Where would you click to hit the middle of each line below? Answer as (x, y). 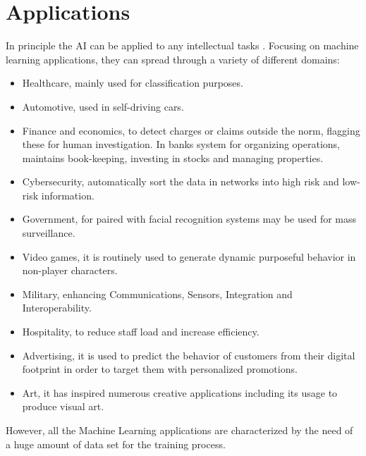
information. (68, 195)
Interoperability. (57, 308)
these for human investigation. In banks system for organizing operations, (181, 144)
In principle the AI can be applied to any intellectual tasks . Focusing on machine (182, 45)
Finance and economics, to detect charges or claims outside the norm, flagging (191, 130)
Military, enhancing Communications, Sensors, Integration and (157, 294)
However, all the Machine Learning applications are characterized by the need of (179, 430)
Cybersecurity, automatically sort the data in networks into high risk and (181, 181)
